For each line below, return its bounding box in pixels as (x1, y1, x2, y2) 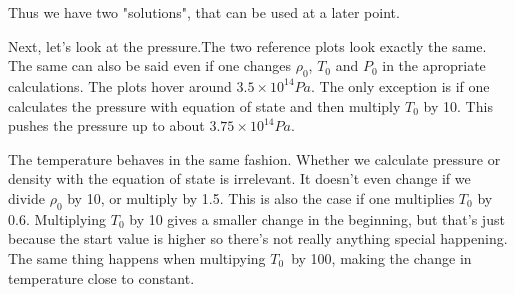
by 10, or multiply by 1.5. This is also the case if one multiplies (67, 187, 455, 208)
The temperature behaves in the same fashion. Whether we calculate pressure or (8, 148, 501, 169)
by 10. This (423, 95, 493, 116)
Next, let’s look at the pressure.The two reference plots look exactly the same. (8, 35, 487, 56)
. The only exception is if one (310, 75, 490, 96)
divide (8, 187, 45, 208)
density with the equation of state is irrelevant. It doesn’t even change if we (8, 168, 471, 189)
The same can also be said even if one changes (8, 55, 291, 76)
